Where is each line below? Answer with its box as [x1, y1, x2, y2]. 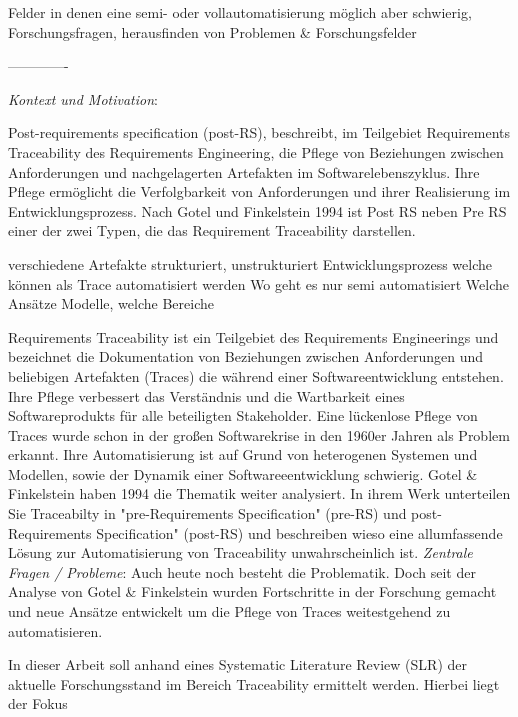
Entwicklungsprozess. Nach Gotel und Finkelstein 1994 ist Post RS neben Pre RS [8, 200, 507, 221]
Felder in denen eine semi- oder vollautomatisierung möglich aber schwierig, [8, 2, 472, 22]
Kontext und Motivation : [8, 88, 158, 109]
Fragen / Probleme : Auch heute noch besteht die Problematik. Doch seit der [8, 561, 476, 582]
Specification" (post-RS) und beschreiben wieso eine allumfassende [96, 522, 503, 543]
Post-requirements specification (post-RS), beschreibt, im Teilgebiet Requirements [8, 122, 511, 143]
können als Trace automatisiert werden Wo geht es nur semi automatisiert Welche [8, 273, 510, 294]
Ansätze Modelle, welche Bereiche [8, 293, 214, 314]
